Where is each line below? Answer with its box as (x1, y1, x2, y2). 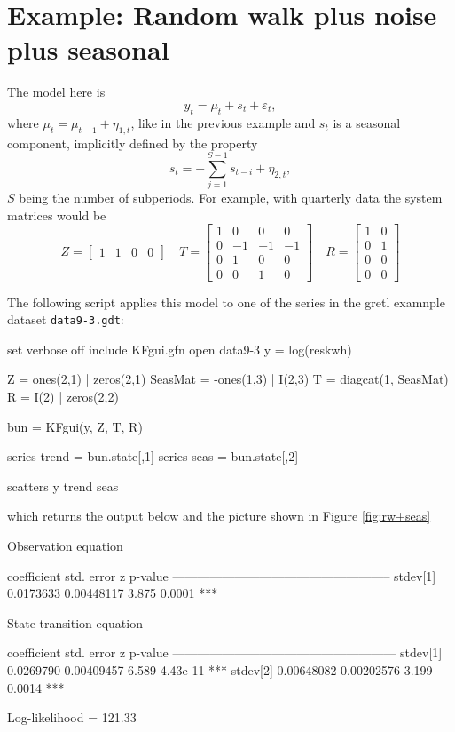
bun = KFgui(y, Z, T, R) (7, 417, 143, 435)
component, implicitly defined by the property (7, 133, 258, 152)
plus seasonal (7, 31, 169, 68)
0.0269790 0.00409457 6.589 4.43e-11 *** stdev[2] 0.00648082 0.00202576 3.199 (7, 660, 433, 679)
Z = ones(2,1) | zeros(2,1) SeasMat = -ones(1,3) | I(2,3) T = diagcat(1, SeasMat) (7, 370, 449, 388)
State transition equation (7, 613, 143, 632)
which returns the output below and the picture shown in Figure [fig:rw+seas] (7, 506, 431, 525)
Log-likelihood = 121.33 (7, 708, 137, 727)
